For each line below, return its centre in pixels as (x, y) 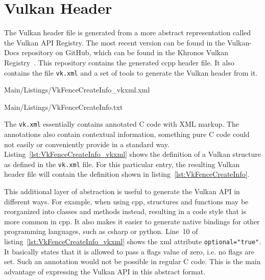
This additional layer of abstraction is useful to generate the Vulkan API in (122, 191)
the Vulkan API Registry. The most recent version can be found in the (115, 42)
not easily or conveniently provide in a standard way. (87, 144)
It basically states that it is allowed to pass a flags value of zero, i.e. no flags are (129, 251)
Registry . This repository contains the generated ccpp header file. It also (119, 62)
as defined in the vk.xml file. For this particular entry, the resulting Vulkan (122, 164)
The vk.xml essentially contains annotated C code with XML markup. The (122, 124)
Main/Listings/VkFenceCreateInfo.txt (64, 107)
